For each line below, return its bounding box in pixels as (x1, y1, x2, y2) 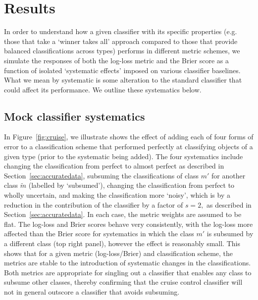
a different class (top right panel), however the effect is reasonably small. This (4, 238, 240, 249)
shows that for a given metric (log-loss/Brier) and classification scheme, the (4, 248, 233, 258)
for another (211, 170, 246, 180)
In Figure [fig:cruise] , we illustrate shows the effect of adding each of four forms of (4, 131, 254, 142)
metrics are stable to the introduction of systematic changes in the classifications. (4, 257, 251, 268)
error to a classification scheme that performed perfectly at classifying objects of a (4, 141, 253, 152)
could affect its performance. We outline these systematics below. (4, 84, 202, 94)
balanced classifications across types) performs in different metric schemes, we (4, 45, 240, 56)
